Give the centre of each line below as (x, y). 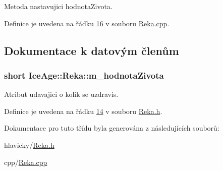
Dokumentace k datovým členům (92, 50)
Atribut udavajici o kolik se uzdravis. (61, 94)
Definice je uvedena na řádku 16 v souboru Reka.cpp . (87, 23)
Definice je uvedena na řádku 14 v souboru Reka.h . (83, 111)
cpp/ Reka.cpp (26, 162)
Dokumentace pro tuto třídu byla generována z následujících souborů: (112, 128)
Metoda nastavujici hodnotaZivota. (58, 6)
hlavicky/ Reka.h (29, 145)
